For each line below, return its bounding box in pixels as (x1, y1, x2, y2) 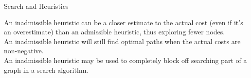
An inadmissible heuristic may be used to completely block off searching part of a (4, 55, 247, 65)
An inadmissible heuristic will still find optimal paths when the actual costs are (4, 36, 241, 46)
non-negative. (4, 46, 44, 56)
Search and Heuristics (4, 1, 69, 11)
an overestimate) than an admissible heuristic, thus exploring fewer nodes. (4, 27, 225, 37)
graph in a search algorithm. (4, 64, 89, 75)
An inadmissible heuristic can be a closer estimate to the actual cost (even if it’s (4, 17, 243, 27)
